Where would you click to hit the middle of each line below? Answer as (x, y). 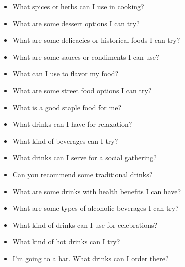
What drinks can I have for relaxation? (72, 124)
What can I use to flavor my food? (65, 73)
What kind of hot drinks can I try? (66, 242)
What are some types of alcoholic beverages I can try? (96, 208)
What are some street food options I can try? (82, 90)
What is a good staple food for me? (67, 107)
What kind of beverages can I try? (65, 141)
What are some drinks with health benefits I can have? (97, 191)
